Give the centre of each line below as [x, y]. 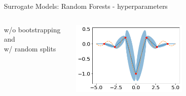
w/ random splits [30, 48]
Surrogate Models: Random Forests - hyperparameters [86, 6]
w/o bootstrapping [32, 29]
